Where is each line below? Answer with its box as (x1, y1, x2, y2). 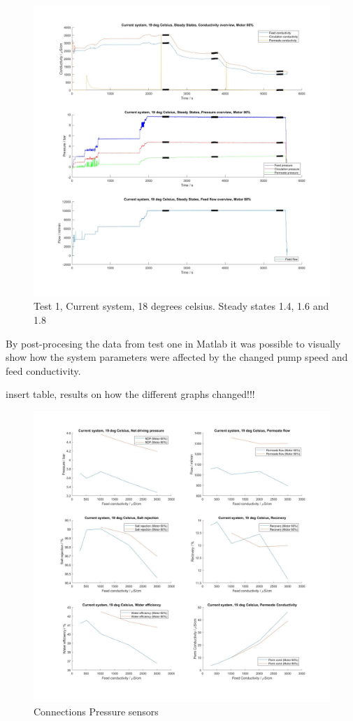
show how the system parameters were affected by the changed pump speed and (6, 350, 348, 364)
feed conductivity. (6, 363, 81, 378)
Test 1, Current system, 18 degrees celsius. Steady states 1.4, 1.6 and (34, 299, 329, 313)
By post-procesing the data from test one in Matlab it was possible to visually (6, 336, 341, 350)
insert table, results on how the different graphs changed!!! (6, 387, 255, 401)
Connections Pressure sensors (34, 704, 159, 719)
